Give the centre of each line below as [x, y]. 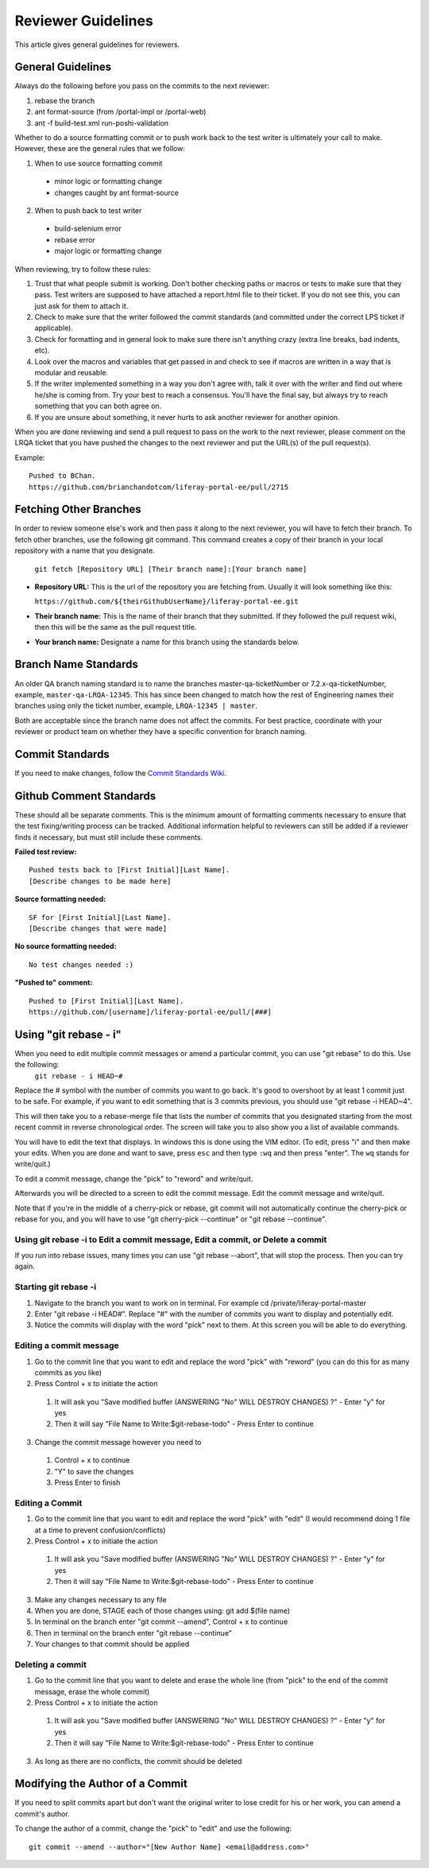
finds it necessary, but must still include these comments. [109, 837]
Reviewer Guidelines [84, 21]
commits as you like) [68, 1373]
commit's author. [43, 1814]
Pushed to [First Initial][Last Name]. [106, 1001]
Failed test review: [46, 852]
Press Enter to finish [87, 1482]
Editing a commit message [67, 1346]
